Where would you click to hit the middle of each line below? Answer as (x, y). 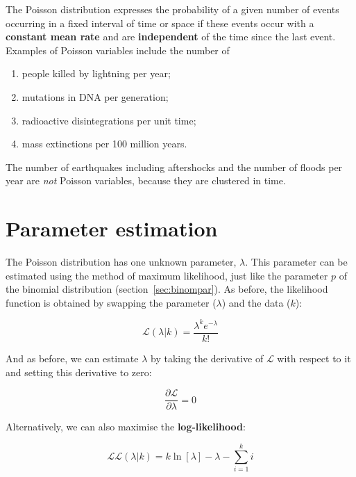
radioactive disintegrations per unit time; (109, 120)
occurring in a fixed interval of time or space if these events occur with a (160, 23)
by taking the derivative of (207, 358)
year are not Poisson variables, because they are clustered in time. (146, 180)
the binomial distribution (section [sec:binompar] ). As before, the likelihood (167, 289)
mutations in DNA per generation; (95, 96)
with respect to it (314, 358)
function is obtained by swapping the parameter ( (111, 302)
